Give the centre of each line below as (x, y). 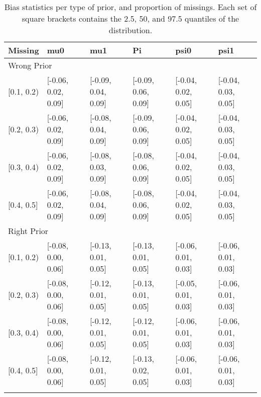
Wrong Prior (30, 65)
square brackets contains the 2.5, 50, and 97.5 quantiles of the (130, 18)
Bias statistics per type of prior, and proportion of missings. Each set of (130, 7)
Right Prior (28, 231)
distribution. (130, 30)
